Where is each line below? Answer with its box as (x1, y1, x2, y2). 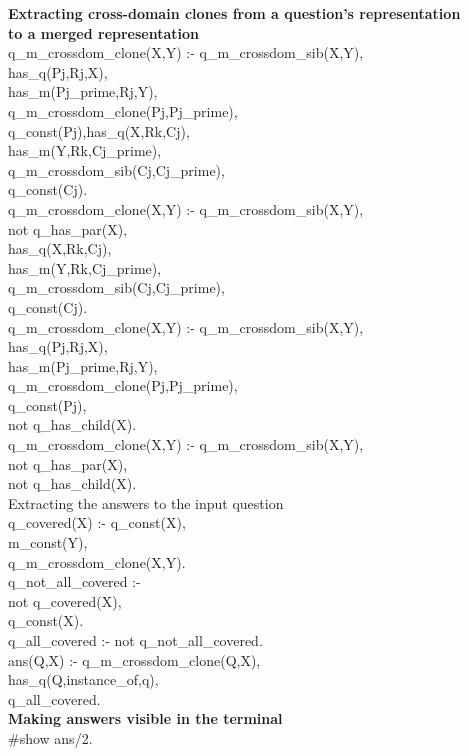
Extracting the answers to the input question (8, 492, 284, 513)
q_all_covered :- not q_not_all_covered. (8, 630, 263, 650)
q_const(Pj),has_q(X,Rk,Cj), (8, 120, 190, 141)
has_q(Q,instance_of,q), (8, 669, 159, 690)
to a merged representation (8, 22, 200, 43)
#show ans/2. (8, 727, 93, 748)
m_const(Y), (8, 532, 88, 553)
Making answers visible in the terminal (8, 708, 283, 729)
